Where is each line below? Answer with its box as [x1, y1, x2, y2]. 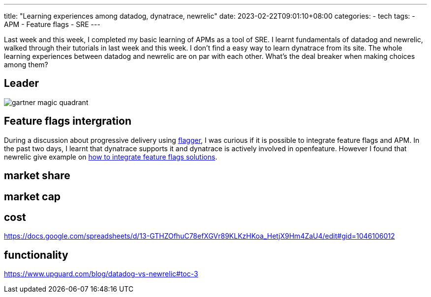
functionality [4, 248, 68, 261]
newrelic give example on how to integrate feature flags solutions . [4, 152, 217, 161]
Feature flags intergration [4, 115, 132, 128]
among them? [4, 60, 48, 69]
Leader [4, 77, 39, 90]
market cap [4, 190, 61, 203]
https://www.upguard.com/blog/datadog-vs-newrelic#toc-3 [4, 270, 198, 278]
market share [4, 169, 70, 182]
